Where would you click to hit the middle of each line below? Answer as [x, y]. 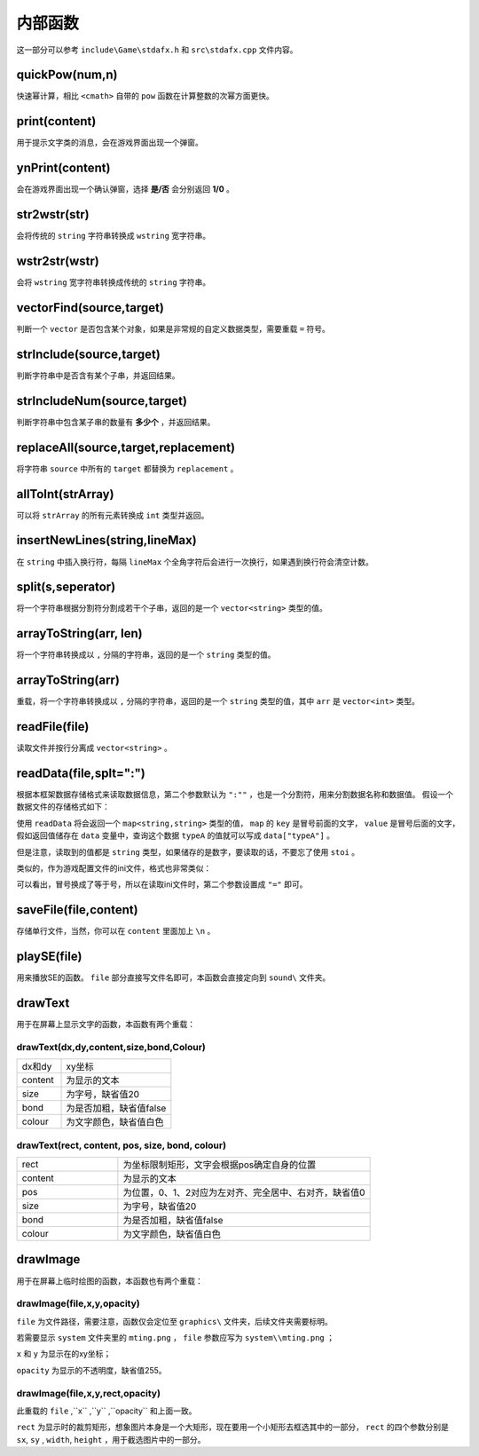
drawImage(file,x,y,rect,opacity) [89, 1393]
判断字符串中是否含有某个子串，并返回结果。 [98, 375]
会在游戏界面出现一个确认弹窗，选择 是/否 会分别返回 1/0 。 [126, 189]
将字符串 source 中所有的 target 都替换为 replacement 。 [127, 468]
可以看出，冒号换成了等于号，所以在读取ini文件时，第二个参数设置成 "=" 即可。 [162, 884]
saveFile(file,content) [77, 910]
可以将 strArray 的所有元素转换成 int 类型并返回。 [113, 515]
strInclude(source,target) [89, 354]
